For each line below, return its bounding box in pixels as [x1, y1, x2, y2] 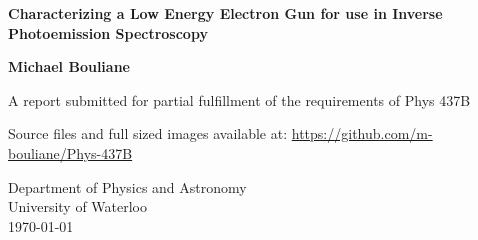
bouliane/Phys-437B [8, 142, 133, 163]
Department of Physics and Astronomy [8, 176, 247, 197]
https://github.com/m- [291, 123, 433, 144]
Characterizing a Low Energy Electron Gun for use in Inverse [8, 3, 443, 23]
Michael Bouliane [8, 56, 130, 77]
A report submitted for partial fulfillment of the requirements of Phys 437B [8, 89, 471, 110]
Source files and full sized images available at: [8, 123, 288, 144]
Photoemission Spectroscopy [8, 22, 208, 43]
